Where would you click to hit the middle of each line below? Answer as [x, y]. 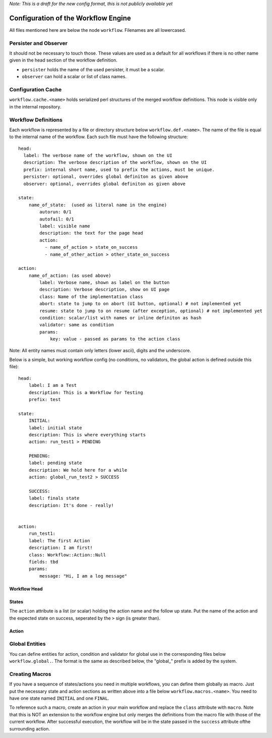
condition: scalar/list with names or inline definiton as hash [120, 318]
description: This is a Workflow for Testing [86, 392]
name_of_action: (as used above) [70, 275]
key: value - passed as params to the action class [115, 339]
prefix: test [45, 399]
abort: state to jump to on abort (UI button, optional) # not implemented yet [141, 304]
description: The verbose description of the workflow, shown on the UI [115, 162]
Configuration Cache [36, 89]
